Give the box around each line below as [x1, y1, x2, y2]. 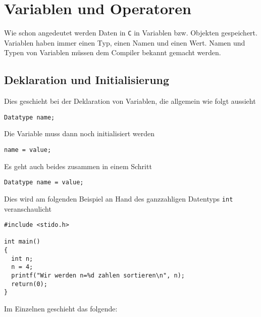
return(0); [11, 280, 47, 288]
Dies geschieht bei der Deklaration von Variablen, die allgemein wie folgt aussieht [4, 96, 256, 106]
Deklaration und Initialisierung [4, 72, 170, 88]
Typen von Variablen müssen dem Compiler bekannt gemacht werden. [4, 47, 221, 58]
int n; [11, 255, 33, 262]
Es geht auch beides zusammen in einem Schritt [4, 161, 152, 171]
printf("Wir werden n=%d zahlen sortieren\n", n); [11, 272, 185, 280]
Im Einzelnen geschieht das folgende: [4, 303, 118, 314]
